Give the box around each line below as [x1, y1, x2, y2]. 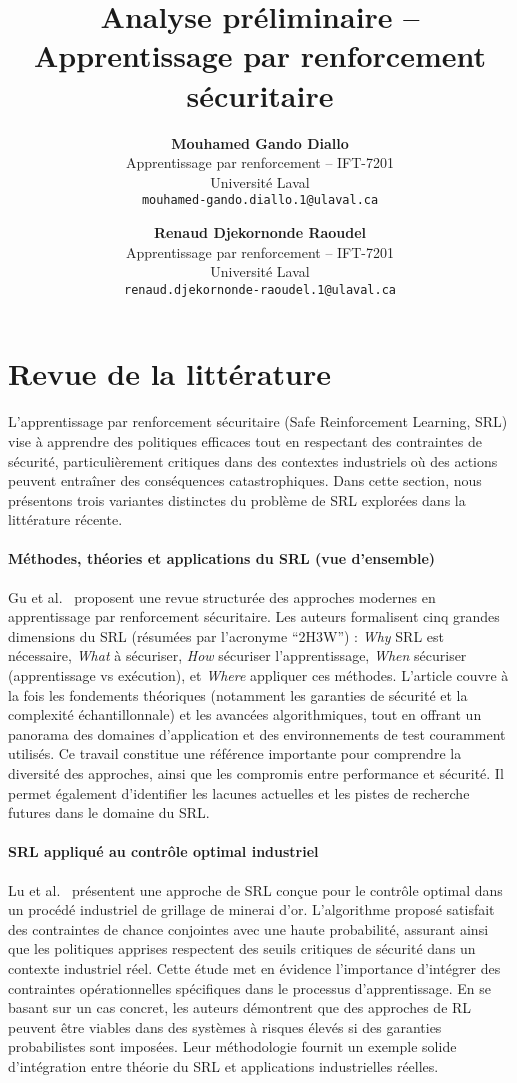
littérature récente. [8, 509, 123, 530]
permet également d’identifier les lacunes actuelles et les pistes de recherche [8, 782, 470, 803]
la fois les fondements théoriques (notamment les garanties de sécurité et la [8, 684, 468, 705]
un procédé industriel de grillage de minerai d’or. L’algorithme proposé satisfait [8, 899, 495, 920]
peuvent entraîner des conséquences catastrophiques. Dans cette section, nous [8, 470, 482, 491]
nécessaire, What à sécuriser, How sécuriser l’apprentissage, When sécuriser [8, 645, 467, 666]
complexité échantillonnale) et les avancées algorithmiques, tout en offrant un [8, 704, 482, 725]
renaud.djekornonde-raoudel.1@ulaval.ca [123, 282, 397, 297]
